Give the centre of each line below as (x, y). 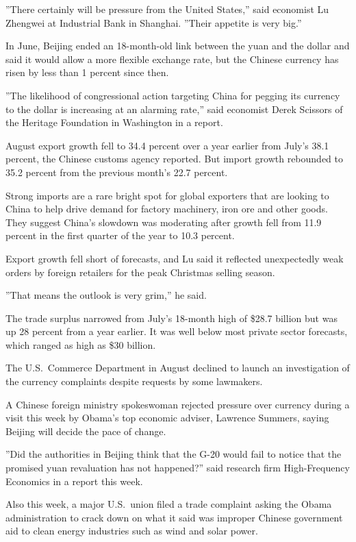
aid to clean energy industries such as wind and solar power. (132, 531)
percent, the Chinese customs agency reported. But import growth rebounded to (174, 159)
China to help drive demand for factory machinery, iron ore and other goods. (167, 209)
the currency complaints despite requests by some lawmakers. (134, 381)
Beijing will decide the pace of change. (86, 431)
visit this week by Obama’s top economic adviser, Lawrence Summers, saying (167, 418)
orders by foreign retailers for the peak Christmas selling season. (140, 272)
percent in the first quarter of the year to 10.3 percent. (120, 235)
